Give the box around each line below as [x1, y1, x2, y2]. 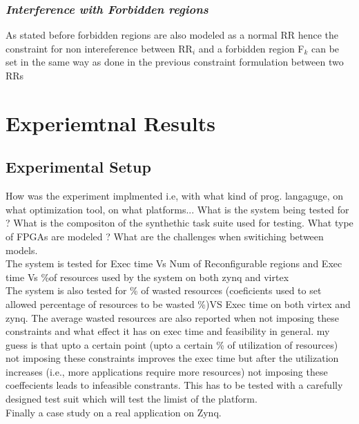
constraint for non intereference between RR [6, 41, 193, 55]
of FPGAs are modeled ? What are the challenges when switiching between [6, 229, 324, 243]
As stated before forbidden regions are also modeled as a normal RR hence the [6, 28, 338, 42]
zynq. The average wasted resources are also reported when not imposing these [6, 310, 339, 325]
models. [6, 242, 38, 257]
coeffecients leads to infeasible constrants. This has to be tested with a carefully [6, 378, 343, 392]
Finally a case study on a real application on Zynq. [6, 405, 222, 419]
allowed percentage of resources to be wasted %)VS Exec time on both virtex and [6, 296, 351, 311]
